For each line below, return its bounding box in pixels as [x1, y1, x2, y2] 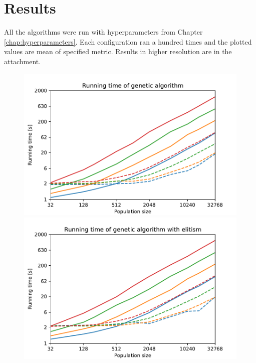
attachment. [4, 56, 41, 66]
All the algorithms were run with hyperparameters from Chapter [4, 27, 203, 37]
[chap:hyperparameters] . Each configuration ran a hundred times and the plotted [4, 36, 252, 47]
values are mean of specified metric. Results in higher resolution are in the [4, 46, 232, 57]
